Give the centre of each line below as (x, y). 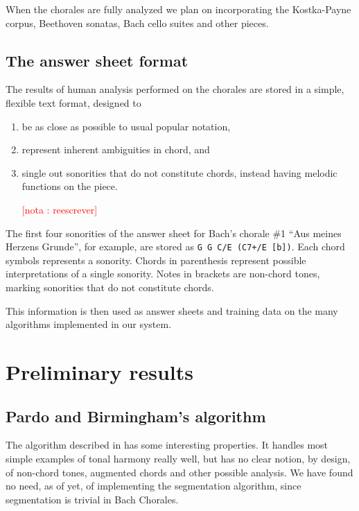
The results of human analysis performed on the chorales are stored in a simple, (175, 89)
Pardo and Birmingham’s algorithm (136, 416)
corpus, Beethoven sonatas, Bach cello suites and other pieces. (137, 23)
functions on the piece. (70, 186)
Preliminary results (99, 371)
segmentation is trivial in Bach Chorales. (92, 499)
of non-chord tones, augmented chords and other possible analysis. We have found (179, 472)
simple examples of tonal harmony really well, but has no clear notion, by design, (178, 458)
